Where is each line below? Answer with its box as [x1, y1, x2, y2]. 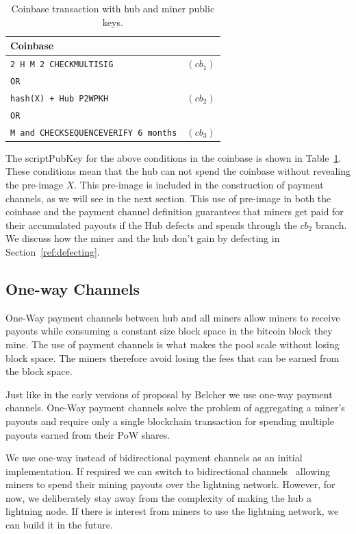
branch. [315, 217, 347, 232]
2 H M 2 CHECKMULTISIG [10, 60, 114, 70]
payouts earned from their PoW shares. [5, 427, 170, 441]
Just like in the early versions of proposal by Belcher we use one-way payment [5, 387, 333, 401]
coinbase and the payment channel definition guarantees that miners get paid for [5, 204, 344, 219]
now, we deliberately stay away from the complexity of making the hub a [5, 490, 311, 505]
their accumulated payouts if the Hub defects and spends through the [5, 217, 297, 232]
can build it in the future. [5, 518, 113, 532]
